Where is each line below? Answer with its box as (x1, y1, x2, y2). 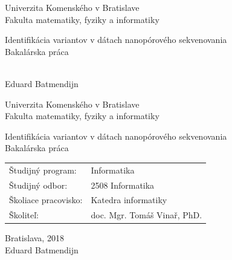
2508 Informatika (91, 178, 155, 191)
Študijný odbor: (9, 178, 68, 191)
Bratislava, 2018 (5, 232, 64, 244)
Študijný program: (9, 163, 77, 176)
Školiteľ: (9, 209, 39, 221)
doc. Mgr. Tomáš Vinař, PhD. (91, 209, 202, 221)
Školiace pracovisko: (9, 193, 83, 206)
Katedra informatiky (91, 193, 167, 206)
